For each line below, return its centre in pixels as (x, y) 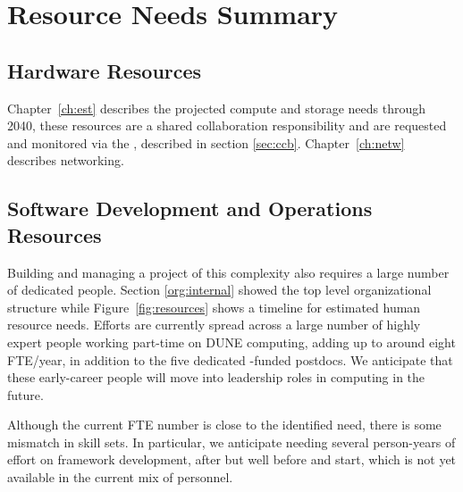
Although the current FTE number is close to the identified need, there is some (224, 425)
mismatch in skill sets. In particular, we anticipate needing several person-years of (231, 442)
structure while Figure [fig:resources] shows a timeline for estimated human (214, 307)
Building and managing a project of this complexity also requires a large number (228, 272)
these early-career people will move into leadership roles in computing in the (216, 377)
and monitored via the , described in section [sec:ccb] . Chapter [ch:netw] (206, 142)
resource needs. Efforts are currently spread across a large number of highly (214, 325)
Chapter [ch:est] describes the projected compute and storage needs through (217, 108)
